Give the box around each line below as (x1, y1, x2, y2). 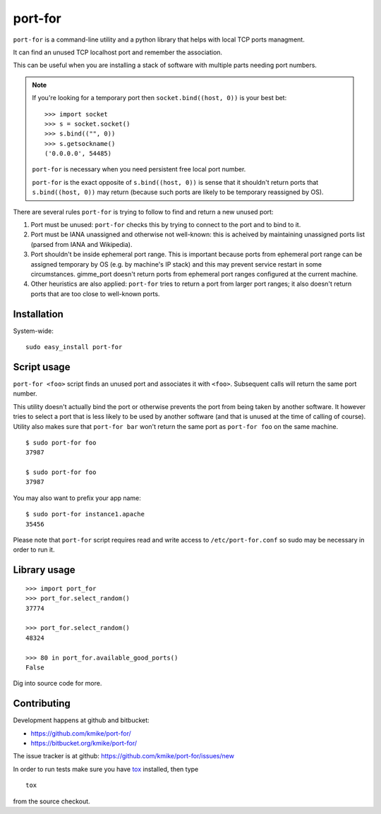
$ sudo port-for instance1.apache (25, 510, 145, 518)
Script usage (13, 360, 71, 373)
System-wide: (13, 327, 54, 335)
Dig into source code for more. (13, 679, 102, 688)
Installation (13, 308, 64, 320)
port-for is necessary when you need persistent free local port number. (32, 165, 246, 174)
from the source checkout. (13, 797, 91, 806)
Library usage (13, 564, 75, 576)
